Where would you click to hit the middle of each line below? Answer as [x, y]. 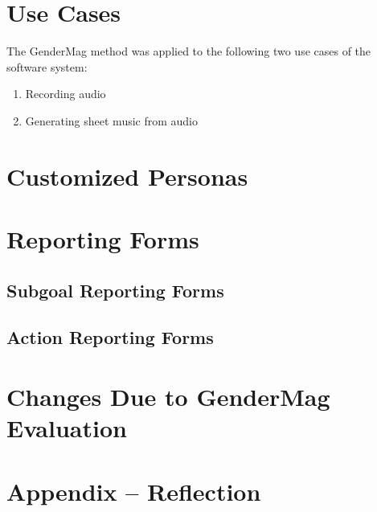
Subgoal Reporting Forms [115, 290]
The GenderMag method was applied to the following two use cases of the [189, 51]
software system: [47, 66]
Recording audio [66, 94]
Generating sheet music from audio [112, 120]
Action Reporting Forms [110, 337]
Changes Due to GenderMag [168, 396]
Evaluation [67, 428]
